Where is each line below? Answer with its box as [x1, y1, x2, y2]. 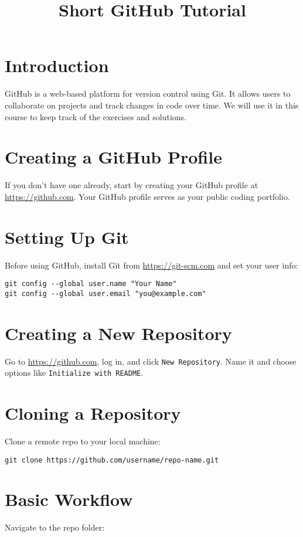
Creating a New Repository [5, 321, 232, 345]
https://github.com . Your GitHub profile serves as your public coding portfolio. [5, 190, 290, 202]
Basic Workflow [5, 487, 133, 511]
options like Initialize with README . [5, 366, 144, 379]
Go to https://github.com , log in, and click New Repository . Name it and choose [5, 355, 297, 367]
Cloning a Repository [5, 401, 181, 425]
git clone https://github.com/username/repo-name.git [5, 456, 219, 464]
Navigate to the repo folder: [5, 521, 105, 533]
